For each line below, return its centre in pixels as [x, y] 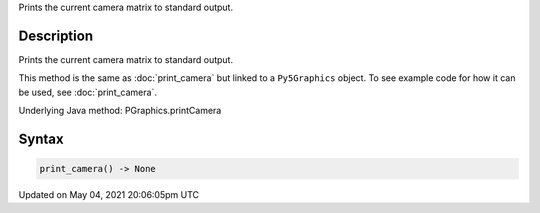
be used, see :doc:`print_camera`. [87, 92]
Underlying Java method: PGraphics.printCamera [120, 111]
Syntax [41, 138]
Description [56, 35]
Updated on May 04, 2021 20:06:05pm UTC [109, 195]
